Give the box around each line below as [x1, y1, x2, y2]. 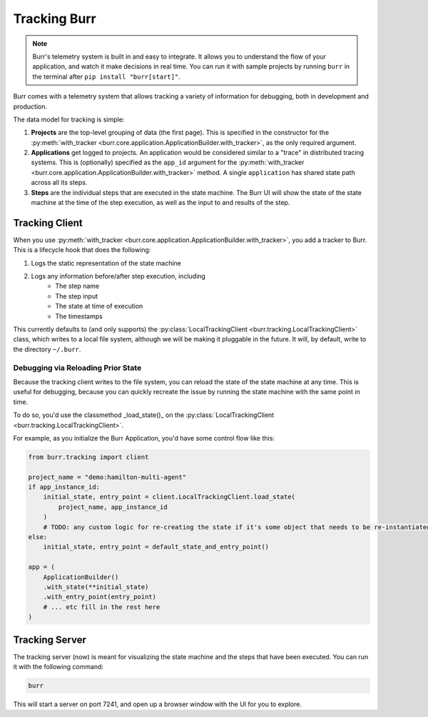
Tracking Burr [13, 11, 96, 26]
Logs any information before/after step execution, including [31, 272, 206, 281]
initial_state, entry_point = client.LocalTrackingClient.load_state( [43, 493, 296, 501]
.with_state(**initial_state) [43, 583, 149, 591]
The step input [55, 291, 98, 300]
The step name [55, 282, 100, 291]
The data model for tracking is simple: [13, 115, 125, 124]
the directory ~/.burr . [13, 345, 81, 354]
